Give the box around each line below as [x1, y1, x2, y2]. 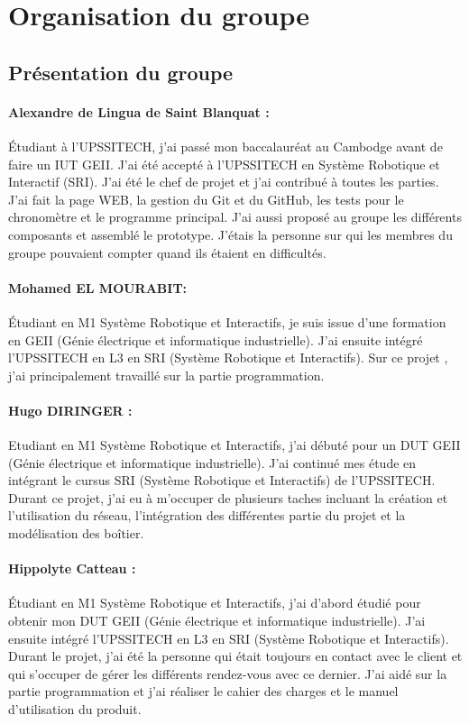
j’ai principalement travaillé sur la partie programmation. [8, 365, 325, 384]
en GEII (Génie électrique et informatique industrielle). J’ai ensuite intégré [8, 330, 423, 349]
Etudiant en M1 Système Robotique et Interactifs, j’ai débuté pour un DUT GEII [8, 435, 461, 454]
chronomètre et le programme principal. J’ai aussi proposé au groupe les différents [8, 207, 462, 226]
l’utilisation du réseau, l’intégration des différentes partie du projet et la [8, 506, 406, 525]
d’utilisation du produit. [8, 700, 142, 718]
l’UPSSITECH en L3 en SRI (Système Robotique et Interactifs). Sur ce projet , [8, 348, 448, 367]
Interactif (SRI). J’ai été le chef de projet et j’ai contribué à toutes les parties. [8, 172, 439, 191]
